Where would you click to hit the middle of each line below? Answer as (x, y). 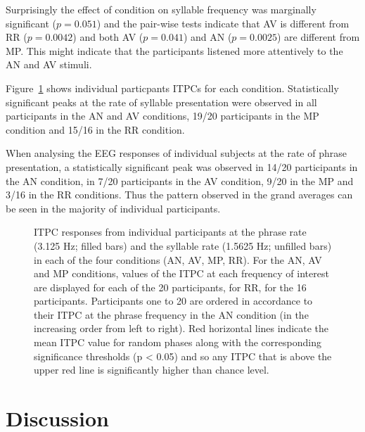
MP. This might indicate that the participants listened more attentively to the (174, 50)
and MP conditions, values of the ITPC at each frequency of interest (181, 273)
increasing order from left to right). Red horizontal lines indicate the (181, 328)
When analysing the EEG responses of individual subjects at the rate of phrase (176, 153)
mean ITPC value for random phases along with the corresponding (178, 342)
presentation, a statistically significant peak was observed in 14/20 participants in (182, 166)
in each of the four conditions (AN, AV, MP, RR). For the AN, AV (178, 259)
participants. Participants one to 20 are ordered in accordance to (173, 301)
